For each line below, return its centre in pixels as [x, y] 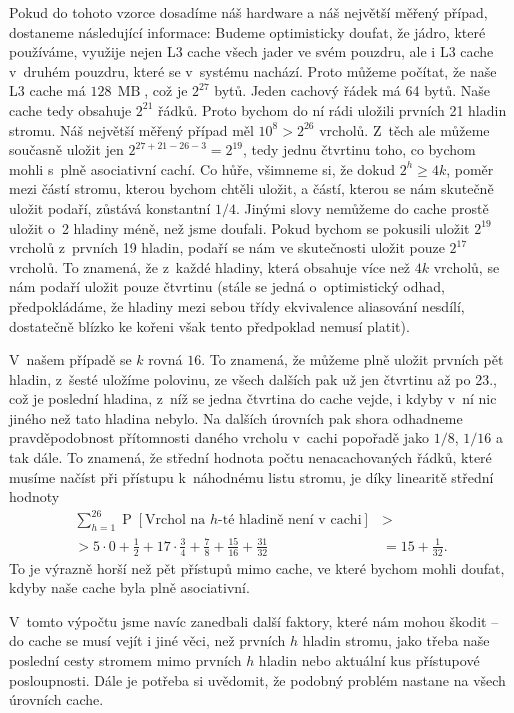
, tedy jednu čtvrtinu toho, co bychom [359, 149]
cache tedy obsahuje [70, 109]
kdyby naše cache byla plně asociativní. [129, 587]
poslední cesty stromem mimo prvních [125, 659]
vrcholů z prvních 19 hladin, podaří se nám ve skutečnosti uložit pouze [227, 247]
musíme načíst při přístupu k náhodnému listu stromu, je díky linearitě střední [251, 476]
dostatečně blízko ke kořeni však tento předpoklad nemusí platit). [209, 325]
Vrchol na [175, 520]
